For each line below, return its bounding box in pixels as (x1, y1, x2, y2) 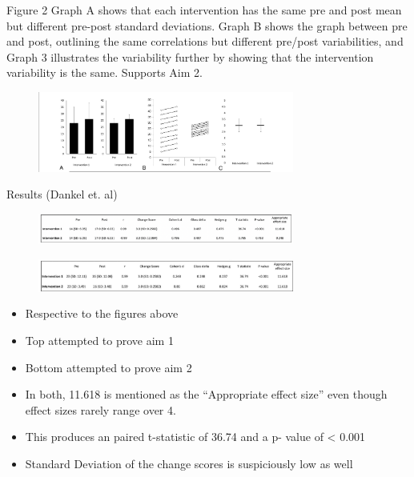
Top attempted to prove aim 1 (25, 331, 174, 348)
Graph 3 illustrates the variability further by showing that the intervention (6, 48, 374, 65)
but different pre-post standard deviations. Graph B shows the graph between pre (6, 17, 408, 34)
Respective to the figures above (25, 305, 179, 322)
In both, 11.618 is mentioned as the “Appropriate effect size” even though (25, 386, 388, 403)
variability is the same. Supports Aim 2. (6, 64, 203, 81)
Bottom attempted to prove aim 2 (25, 359, 192, 375)
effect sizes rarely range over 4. (25, 401, 176, 418)
